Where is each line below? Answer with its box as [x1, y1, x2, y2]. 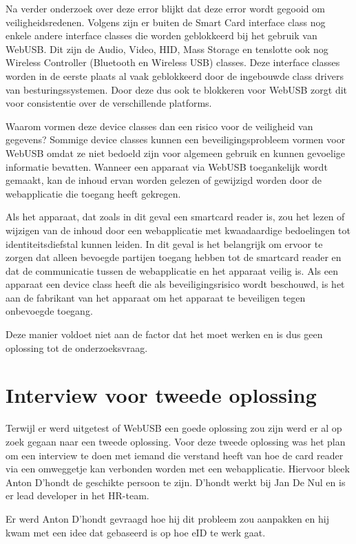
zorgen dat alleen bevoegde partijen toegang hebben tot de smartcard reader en [6, 250, 342, 264]
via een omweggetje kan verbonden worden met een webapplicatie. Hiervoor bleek [6, 461, 350, 476]
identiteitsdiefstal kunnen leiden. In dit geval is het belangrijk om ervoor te [6, 236, 323, 251]
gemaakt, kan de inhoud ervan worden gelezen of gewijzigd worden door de [6, 173, 322, 187]
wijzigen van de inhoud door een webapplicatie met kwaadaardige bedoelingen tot [6, 222, 350, 237]
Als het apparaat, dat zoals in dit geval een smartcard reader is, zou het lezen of [6, 209, 345, 224]
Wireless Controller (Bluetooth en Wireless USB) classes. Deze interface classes [6, 55, 340, 70]
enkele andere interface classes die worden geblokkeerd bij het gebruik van [6, 28, 317, 43]
